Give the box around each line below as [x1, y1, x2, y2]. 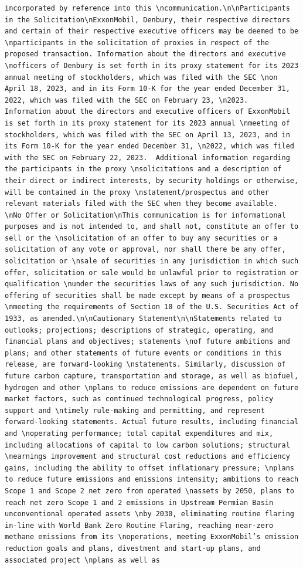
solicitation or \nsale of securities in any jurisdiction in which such [5, 257, 299, 266]
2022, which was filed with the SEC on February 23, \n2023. [5, 96, 248, 104]
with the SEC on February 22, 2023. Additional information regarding [5, 153, 290, 162]
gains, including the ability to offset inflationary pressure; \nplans [5, 463, 294, 472]
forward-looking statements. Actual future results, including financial [5, 418, 299, 426]
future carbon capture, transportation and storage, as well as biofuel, [5, 372, 299, 380]
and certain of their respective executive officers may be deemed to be [5, 27, 299, 36]
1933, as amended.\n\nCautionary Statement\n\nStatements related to [5, 314, 282, 323]
